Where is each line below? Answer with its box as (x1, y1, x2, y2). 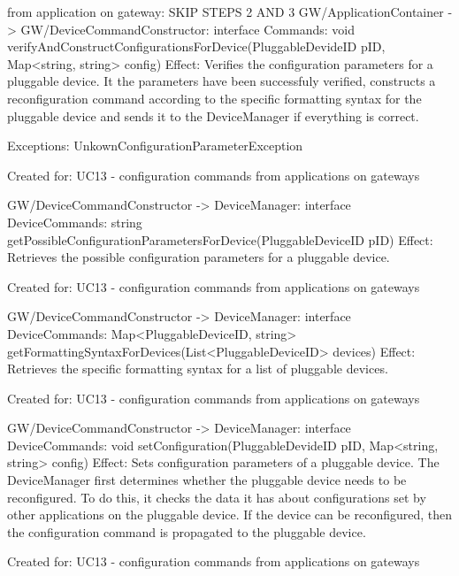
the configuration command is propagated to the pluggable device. (7, 522, 366, 541)
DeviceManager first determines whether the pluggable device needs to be (7, 471, 407, 489)
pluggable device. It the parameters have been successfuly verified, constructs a (7, 72, 436, 90)
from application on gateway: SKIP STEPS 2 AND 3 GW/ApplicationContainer (7, 3, 444, 20)
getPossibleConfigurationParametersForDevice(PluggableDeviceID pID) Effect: (7, 230, 433, 249)
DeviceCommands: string (7, 212, 142, 231)
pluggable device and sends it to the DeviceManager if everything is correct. (7, 106, 419, 125)
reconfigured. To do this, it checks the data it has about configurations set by (7, 488, 426, 506)
